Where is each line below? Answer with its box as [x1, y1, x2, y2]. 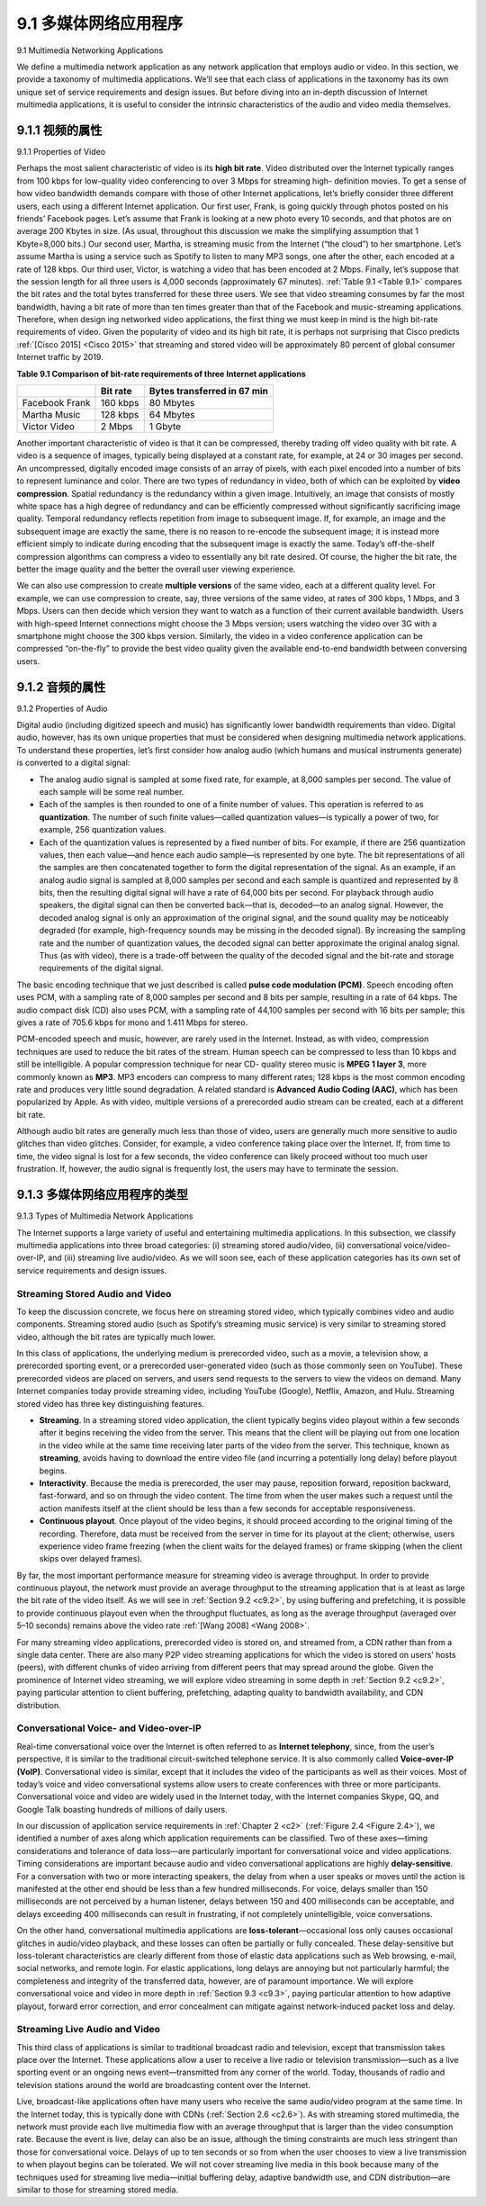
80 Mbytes [148, 397, 195, 410]
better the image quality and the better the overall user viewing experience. [16, 563, 296, 574]
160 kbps [100, 397, 139, 410]
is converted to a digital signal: [16, 757, 130, 769]
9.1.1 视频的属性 [16, 122, 103, 138]
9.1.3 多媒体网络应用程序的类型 [16, 1187, 189, 1202]
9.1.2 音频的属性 [16, 680, 106, 695]
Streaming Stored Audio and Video [16, 1287, 172, 1300]
